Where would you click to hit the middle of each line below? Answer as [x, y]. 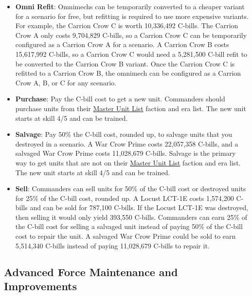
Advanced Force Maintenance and [91, 271]
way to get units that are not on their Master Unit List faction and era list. [128, 162]
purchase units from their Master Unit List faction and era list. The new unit [131, 108]
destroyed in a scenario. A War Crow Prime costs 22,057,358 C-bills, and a [127, 143]
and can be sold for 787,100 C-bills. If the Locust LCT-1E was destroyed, [139, 207]
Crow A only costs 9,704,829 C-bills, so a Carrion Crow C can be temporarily [131, 35]
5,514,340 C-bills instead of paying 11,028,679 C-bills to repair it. [112, 245]
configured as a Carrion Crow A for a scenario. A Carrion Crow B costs [122, 44]
